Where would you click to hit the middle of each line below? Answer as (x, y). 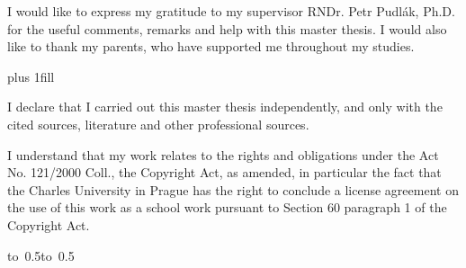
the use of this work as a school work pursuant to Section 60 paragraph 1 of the (227, 207)
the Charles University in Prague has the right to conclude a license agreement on (233, 189)
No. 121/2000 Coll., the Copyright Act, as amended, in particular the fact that (224, 172)
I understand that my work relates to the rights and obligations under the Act (223, 154)
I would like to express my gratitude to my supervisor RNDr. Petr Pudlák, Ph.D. (231, 11)
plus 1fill (31, 76)
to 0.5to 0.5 (41, 255)
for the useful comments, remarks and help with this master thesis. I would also (227, 28)
